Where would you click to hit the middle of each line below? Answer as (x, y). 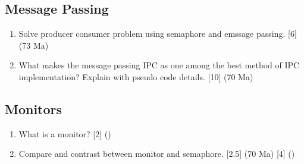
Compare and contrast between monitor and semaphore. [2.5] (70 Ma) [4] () (157, 154)
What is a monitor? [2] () (65, 133)
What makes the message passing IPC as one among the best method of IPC (159, 65)
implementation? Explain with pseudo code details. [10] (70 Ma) (136, 76)
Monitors (34, 108)
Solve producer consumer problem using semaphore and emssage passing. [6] (158, 34)
